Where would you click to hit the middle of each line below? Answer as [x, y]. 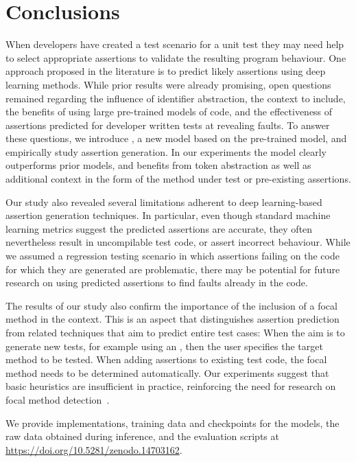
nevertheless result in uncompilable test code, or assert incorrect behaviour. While [178, 242]
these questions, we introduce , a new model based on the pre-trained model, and [176, 138]
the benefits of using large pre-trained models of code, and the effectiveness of [169, 112]
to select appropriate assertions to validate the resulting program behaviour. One [176, 57]
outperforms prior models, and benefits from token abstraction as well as [158, 165]
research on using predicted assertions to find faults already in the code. [157, 282]
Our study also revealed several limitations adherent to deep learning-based [164, 201]
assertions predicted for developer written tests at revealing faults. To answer [168, 125]
